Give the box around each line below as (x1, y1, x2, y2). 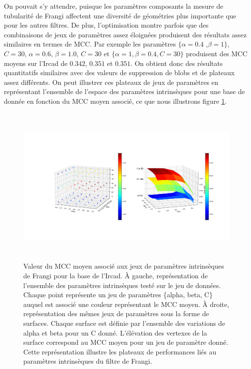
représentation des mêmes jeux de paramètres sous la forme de (23, 308, 209, 319)
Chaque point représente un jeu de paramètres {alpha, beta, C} (23, 289, 213, 300)
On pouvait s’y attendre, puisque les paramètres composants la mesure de (4, 1, 223, 11)
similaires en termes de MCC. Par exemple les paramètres (4, 39, 176, 49)
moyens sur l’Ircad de (4, 58, 67, 68)
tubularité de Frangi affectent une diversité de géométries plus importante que (4, 10, 236, 20)
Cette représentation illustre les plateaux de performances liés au (23, 346, 217, 356)
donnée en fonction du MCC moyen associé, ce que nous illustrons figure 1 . (4, 96, 227, 106)
